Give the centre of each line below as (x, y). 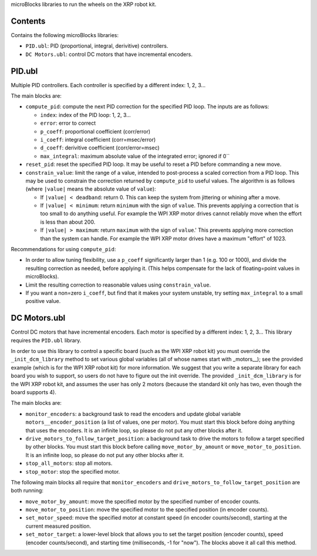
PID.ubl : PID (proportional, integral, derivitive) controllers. (97, 46)
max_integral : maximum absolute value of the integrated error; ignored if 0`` (135, 156)
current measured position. (58, 526)
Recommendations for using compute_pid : (63, 249)
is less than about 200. (68, 222)
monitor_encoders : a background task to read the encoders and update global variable (133, 414)
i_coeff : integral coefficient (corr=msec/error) (98, 139)
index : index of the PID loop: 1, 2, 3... (86, 115)
